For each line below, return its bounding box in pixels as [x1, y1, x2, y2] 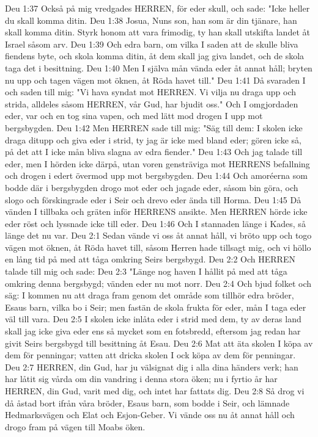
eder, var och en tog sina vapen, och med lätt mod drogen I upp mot [5, 109, 263, 122]
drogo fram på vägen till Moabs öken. [5, 420, 146, 433]
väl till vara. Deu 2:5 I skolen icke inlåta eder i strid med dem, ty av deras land [5, 312, 301, 325]
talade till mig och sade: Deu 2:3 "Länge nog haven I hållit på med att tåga [5, 265, 287, 278]
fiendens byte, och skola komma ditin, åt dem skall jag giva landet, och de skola [5, 49, 305, 62]
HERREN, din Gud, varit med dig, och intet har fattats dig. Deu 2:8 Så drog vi [5, 385, 305, 397]
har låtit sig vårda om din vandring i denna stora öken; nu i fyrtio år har [5, 372, 278, 385]
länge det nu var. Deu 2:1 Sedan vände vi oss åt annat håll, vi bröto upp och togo [5, 229, 312, 242]
